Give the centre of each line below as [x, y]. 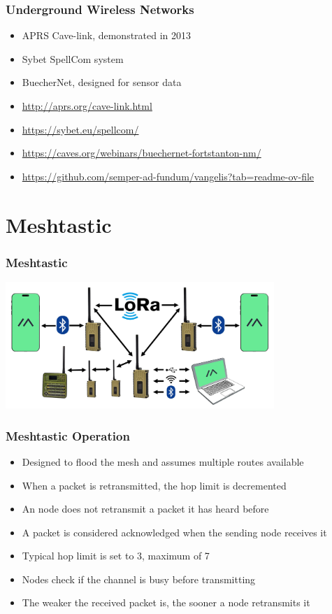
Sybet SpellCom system [73, 58]
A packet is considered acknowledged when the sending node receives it [174, 532]
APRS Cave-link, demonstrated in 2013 [107, 35]
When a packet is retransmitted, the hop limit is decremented [154, 485]
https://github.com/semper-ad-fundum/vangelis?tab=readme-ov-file [168, 176]
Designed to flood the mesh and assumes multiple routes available [163, 461]
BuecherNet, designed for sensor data [102, 82]
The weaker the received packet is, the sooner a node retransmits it [166, 602]
